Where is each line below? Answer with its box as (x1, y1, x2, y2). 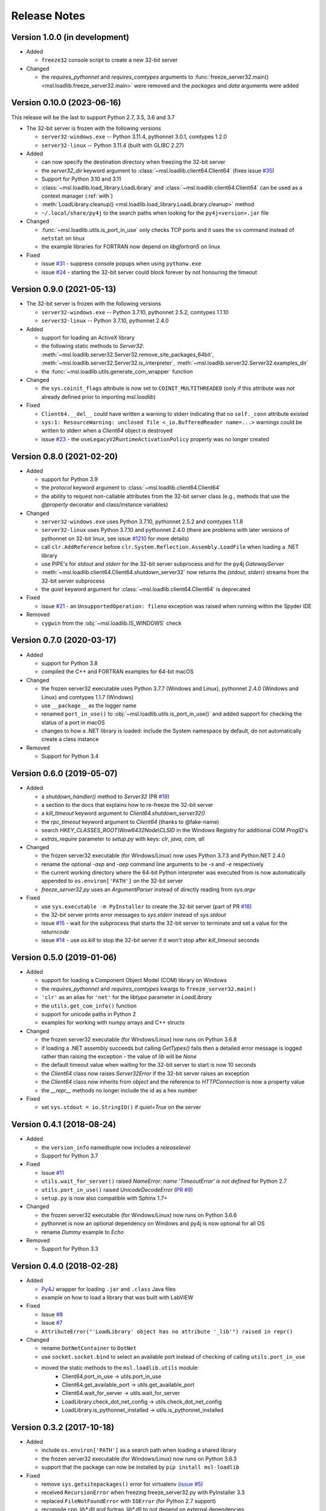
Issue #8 (41, 1310, 63, 1318)
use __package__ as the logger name (41, 702, 137, 709)
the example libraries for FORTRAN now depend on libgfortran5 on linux (41, 243, 220, 250)
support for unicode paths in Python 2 (41, 1011, 136, 1018)
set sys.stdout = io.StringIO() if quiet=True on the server (41, 1104, 202, 1111)
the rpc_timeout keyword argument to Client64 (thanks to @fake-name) (41, 818, 220, 825)
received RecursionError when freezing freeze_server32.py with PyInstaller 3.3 (41, 1489, 245, 1496)
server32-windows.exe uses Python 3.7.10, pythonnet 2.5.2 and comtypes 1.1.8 (41, 517, 243, 525)
